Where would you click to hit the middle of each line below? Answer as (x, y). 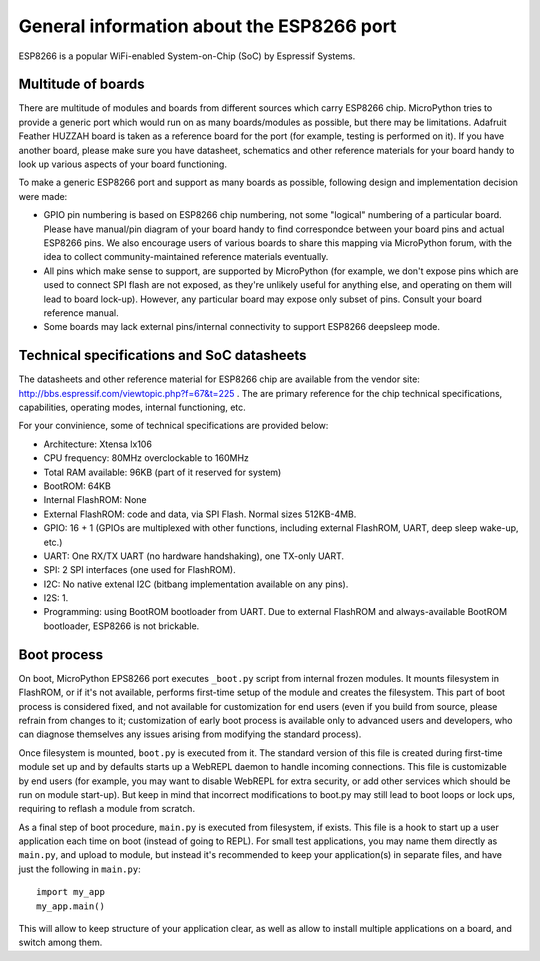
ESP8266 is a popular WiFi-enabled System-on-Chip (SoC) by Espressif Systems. (187, 56)
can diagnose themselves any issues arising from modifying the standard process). (190, 734)
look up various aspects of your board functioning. (122, 164)
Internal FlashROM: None (95, 500)
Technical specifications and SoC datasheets (162, 355)
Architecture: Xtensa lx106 (97, 444)
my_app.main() (70, 906)
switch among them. (60, 942)
